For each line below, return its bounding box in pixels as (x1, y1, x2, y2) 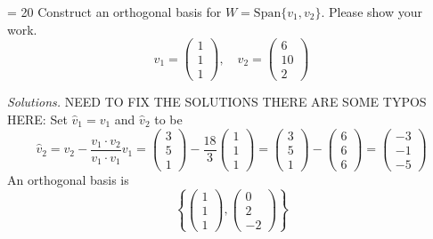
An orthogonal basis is (7, 170, 129, 188)
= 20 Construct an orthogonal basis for (7, 3, 222, 20)
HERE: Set (7, 109, 68, 128)
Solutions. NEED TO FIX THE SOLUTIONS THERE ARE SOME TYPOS (7, 92, 427, 111)
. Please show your (321, 3, 422, 20)
